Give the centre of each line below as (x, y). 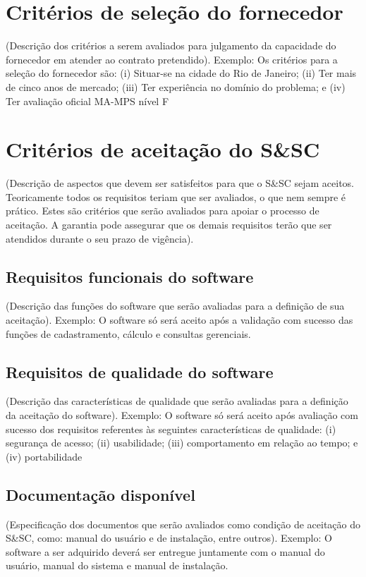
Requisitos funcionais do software (130, 276)
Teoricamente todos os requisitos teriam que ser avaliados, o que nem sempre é (176, 196)
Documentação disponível (100, 494)
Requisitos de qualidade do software (140, 371)
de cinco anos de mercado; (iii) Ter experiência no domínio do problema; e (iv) (176, 86)
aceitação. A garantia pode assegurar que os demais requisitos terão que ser (169, 224)
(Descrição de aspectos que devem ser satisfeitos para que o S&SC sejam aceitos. (180, 183)
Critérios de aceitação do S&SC (163, 149)
